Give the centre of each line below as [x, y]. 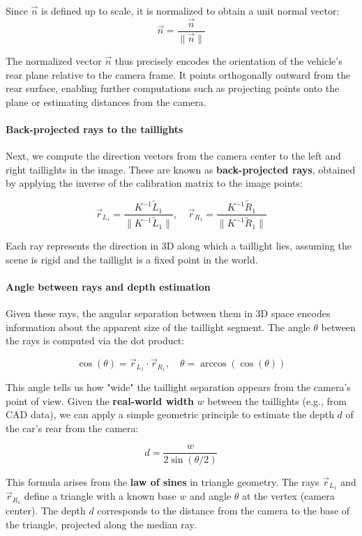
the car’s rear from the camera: [72, 428]
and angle [210, 496]
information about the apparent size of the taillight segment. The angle [158, 327]
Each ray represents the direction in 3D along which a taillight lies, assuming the [179, 246]
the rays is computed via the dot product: [95, 340]
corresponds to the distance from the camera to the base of [224, 511]
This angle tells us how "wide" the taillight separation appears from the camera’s [178, 387]
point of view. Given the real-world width [100, 400]
